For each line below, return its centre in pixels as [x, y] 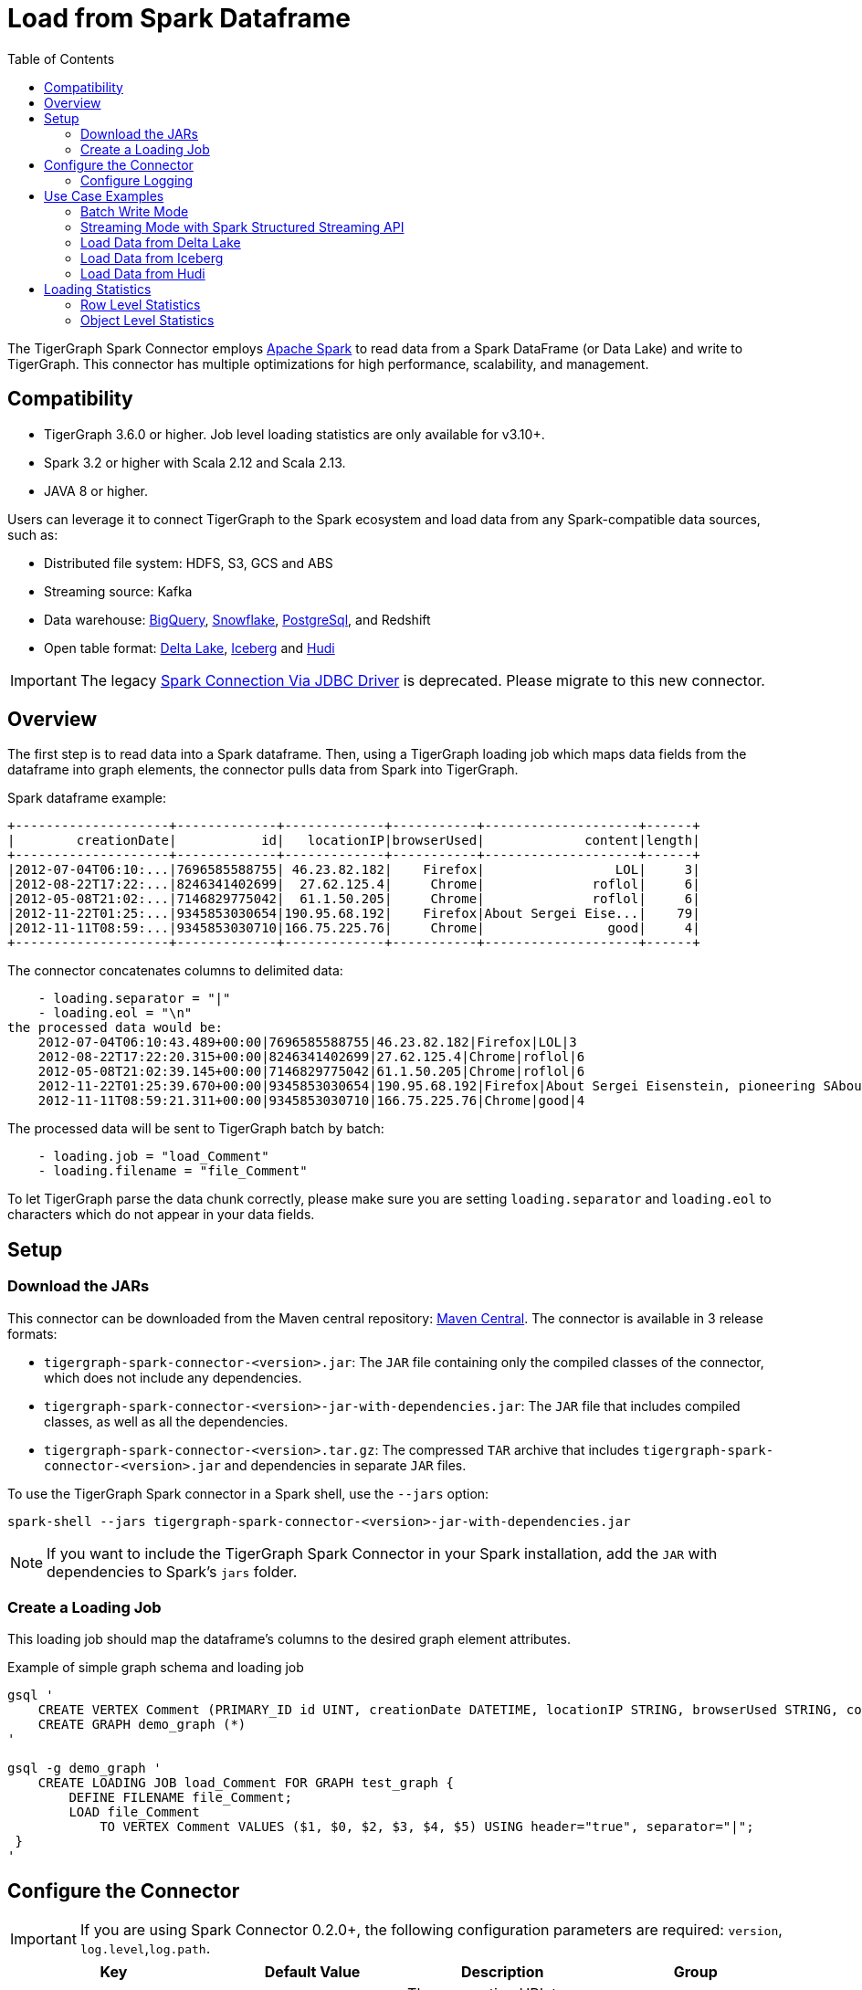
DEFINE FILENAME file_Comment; [180, 1798]
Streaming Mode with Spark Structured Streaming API [242, 226]
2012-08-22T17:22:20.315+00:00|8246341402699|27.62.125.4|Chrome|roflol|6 [311, 1057]
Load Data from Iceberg [152, 258]
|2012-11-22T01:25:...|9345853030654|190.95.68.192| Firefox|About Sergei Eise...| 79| [354, 914]
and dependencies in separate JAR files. [345, 1465]
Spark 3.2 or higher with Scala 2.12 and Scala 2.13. [195, 462]
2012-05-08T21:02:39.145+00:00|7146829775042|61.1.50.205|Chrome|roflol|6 [311, 1072]
